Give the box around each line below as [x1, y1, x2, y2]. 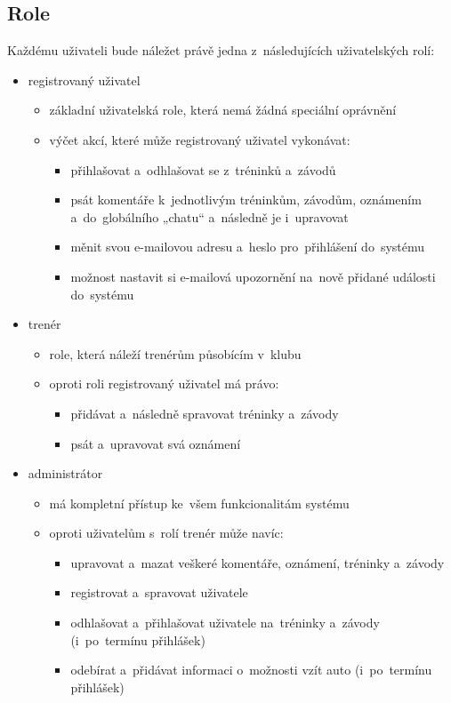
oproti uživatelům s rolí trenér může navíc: [49, 523, 284, 542]
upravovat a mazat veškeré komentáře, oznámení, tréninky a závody [70, 553, 445, 571]
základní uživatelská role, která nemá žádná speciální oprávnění [49, 100, 397, 119]
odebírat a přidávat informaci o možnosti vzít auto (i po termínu [70, 660, 432, 679]
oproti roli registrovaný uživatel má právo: [49, 374, 279, 393]
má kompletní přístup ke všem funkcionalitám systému [49, 493, 350, 512]
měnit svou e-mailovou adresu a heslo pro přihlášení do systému [70, 237, 425, 256]
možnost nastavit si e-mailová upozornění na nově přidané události [70, 267, 436, 285]
